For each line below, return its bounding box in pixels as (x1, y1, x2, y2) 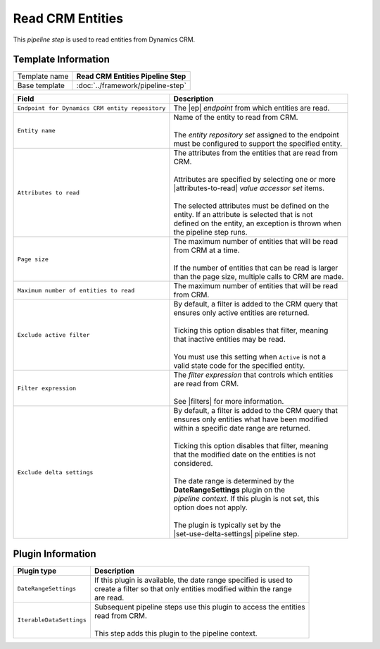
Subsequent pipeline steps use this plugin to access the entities (94, 602, 305, 612)
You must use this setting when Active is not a (173, 352, 327, 362)
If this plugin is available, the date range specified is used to (94, 575, 293, 585)
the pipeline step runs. (173, 228, 248, 237)
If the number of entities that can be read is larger (173, 263, 338, 273)
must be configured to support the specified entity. (173, 139, 343, 149)
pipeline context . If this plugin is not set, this (173, 494, 319, 504)
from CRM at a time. (173, 245, 240, 255)
